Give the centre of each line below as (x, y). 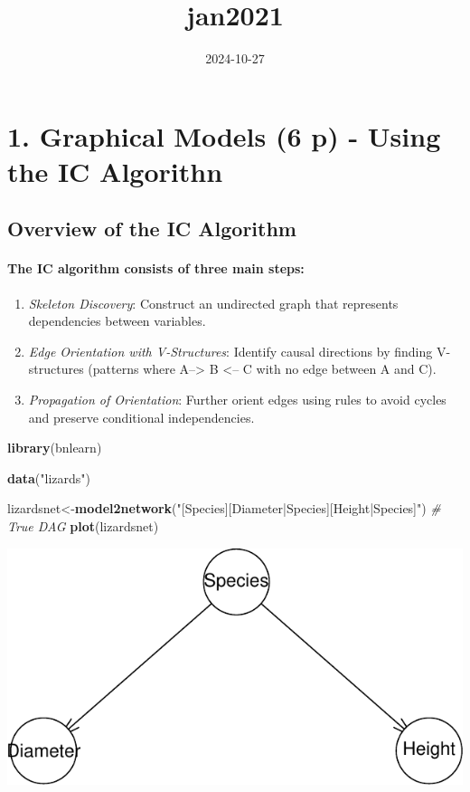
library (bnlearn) (55, 448)
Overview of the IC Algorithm (152, 229)
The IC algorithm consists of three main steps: (156, 268)
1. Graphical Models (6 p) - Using (224, 135)
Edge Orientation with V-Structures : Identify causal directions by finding (230, 351)
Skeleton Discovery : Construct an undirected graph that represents (213, 303)
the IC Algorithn (115, 171)
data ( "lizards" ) (49, 477)
